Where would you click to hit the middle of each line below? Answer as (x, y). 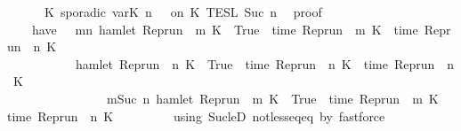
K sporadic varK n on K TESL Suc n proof (183, 12)
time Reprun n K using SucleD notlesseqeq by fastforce (196, 116)
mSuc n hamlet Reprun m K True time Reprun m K (272, 98)
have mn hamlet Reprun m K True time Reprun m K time (225, 29)
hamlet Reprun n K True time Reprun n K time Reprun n (265, 63)
